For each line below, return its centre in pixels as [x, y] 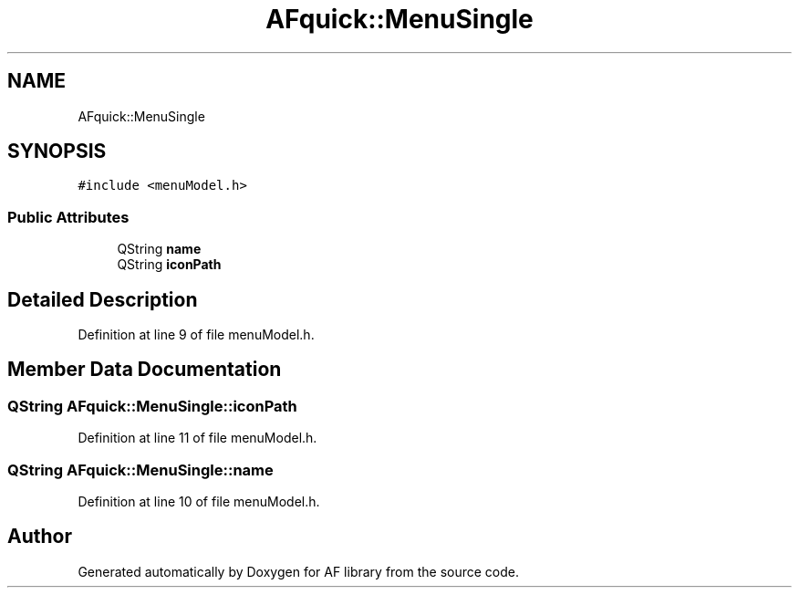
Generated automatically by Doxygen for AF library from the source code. [299, 571]
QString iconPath [169, 265]
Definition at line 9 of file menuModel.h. [196, 335]
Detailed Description [103, 299]
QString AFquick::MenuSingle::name [140, 470]
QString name [159, 249]
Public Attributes [68, 217]
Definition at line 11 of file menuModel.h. [197, 438]
